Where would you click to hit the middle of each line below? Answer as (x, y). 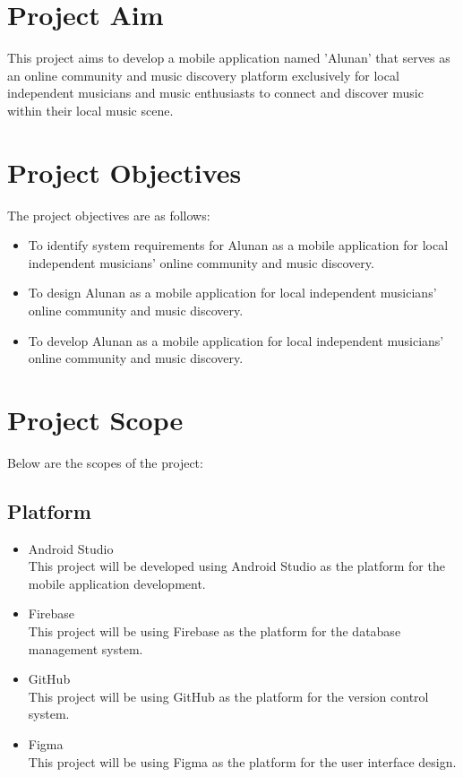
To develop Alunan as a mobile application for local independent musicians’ (236, 340)
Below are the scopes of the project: (105, 462)
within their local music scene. (90, 110)
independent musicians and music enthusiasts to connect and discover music (215, 93)
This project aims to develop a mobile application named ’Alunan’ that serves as (229, 58)
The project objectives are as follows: (109, 215)
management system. (86, 648)
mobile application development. (117, 583)
